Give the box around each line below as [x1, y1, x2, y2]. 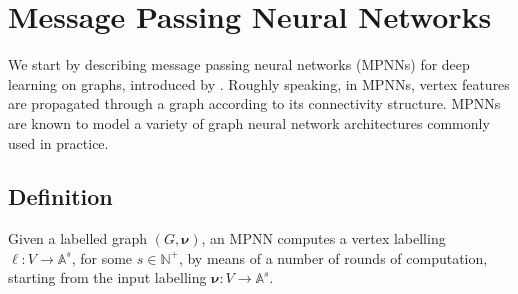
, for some [71, 247, 133, 268]
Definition [8, 181, 113, 212]
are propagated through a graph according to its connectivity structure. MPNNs [8, 93, 501, 114]
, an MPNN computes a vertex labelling [201, 228, 446, 249]
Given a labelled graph [8, 228, 147, 249]
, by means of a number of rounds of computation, [178, 247, 488, 268]
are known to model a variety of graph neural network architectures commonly [8, 112, 490, 133]
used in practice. [8, 132, 109, 153]
